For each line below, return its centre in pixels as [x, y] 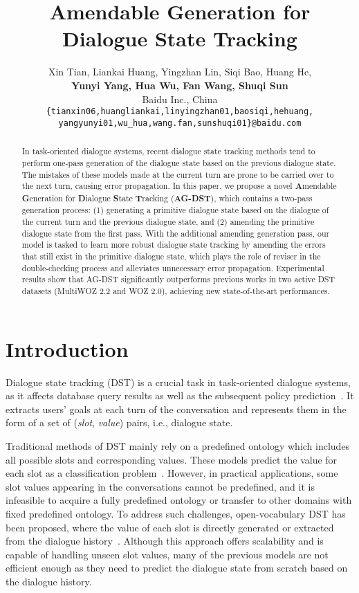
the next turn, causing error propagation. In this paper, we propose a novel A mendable [179, 186]
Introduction [67, 348]
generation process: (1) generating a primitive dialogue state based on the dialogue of [175, 210]
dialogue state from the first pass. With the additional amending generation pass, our [176, 233]
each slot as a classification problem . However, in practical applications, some [172, 473]
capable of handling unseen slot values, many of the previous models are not [167, 554]
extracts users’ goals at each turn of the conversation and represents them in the [176, 409]
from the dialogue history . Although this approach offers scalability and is [165, 541]
